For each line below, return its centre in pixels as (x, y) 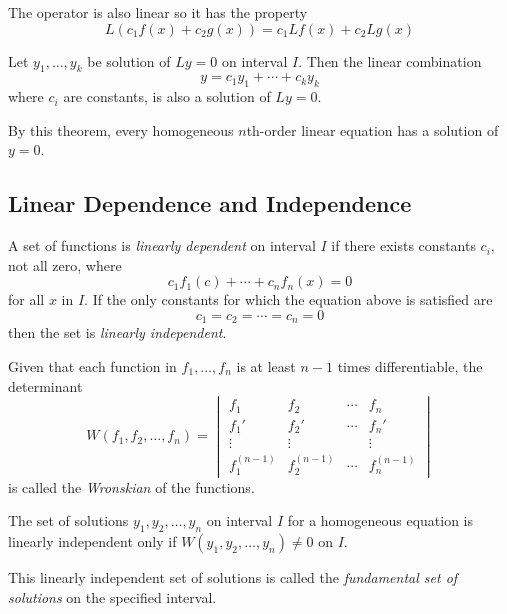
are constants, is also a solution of (167, 96)
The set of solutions (68, 520)
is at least (266, 366)
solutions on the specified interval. (112, 596)
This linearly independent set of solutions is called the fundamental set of (233, 577)
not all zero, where (65, 264)
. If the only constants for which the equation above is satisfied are (288, 299)
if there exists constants (403, 245)
